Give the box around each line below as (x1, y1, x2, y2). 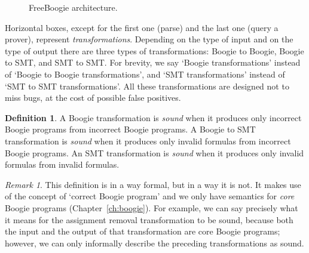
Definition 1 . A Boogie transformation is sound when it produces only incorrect (5, 111, 302, 124)
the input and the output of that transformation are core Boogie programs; (5, 225, 280, 237)
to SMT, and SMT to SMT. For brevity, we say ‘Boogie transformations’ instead (5, 56, 301, 69)
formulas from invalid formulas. (5, 158, 120, 171)
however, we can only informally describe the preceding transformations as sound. (5, 236, 304, 249)
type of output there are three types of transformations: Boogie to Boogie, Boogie (5, 44, 304, 57)
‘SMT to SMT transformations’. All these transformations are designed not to (5, 79, 289, 92)
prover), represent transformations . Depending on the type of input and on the (5, 33, 293, 45)
